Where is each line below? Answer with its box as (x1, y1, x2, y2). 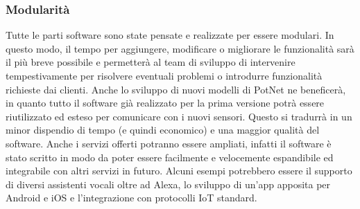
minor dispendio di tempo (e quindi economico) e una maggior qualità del (6, 122, 320, 137)
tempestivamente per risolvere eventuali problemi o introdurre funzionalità (6, 69, 323, 82)
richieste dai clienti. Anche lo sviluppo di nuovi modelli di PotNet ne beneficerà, (6, 82, 346, 96)
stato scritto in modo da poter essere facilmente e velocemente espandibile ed (6, 149, 334, 164)
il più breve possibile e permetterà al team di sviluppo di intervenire (6, 55, 295, 69)
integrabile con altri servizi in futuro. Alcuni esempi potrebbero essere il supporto (6, 163, 352, 178)
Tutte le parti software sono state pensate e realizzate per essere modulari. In (6, 28, 334, 42)
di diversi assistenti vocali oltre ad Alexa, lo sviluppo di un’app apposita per (6, 176, 331, 191)
